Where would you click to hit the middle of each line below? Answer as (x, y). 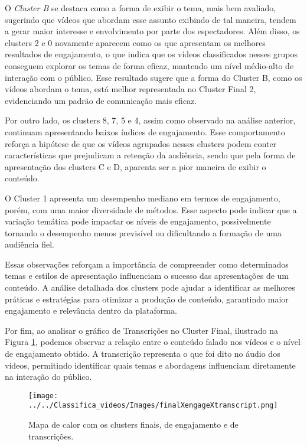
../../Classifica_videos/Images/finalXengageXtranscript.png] (153, 406)
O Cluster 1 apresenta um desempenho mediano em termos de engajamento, (143, 198)
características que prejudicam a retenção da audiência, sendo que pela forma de (150, 155)
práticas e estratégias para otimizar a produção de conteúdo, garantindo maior (147, 299)
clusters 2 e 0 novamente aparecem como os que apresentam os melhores (135, 42)
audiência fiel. (30, 244)
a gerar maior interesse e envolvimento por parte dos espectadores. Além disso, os (152, 31)
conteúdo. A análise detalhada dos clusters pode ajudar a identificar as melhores (150, 287)
